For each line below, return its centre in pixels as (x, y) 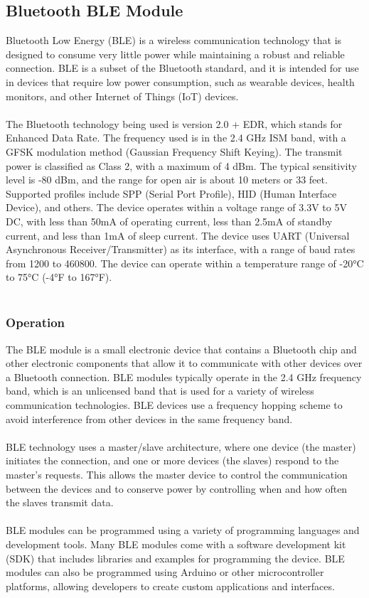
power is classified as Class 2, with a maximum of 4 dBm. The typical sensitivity (181, 165)
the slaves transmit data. (60, 502)
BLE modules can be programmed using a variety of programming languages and (183, 530)
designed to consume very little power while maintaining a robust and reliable (175, 54)
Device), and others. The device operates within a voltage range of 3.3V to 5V (176, 207)
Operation (36, 322)
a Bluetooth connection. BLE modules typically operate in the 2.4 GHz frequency (184, 377)
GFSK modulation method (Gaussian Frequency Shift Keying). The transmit (174, 151)
